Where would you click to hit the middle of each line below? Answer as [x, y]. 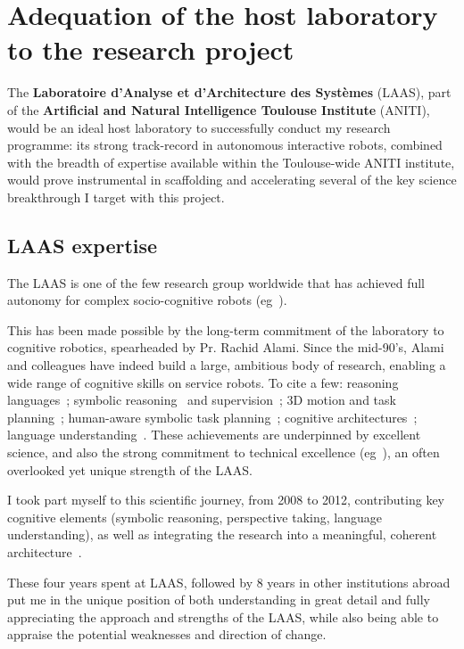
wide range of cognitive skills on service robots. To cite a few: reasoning [203, 382]
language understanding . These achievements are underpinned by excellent [214, 435]
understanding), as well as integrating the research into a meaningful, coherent [222, 534]
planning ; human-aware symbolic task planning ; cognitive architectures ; [212, 417]
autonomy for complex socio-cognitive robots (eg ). [147, 300]
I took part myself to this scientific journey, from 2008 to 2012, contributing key [226, 500]
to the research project [151, 49]
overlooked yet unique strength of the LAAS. [130, 469]
